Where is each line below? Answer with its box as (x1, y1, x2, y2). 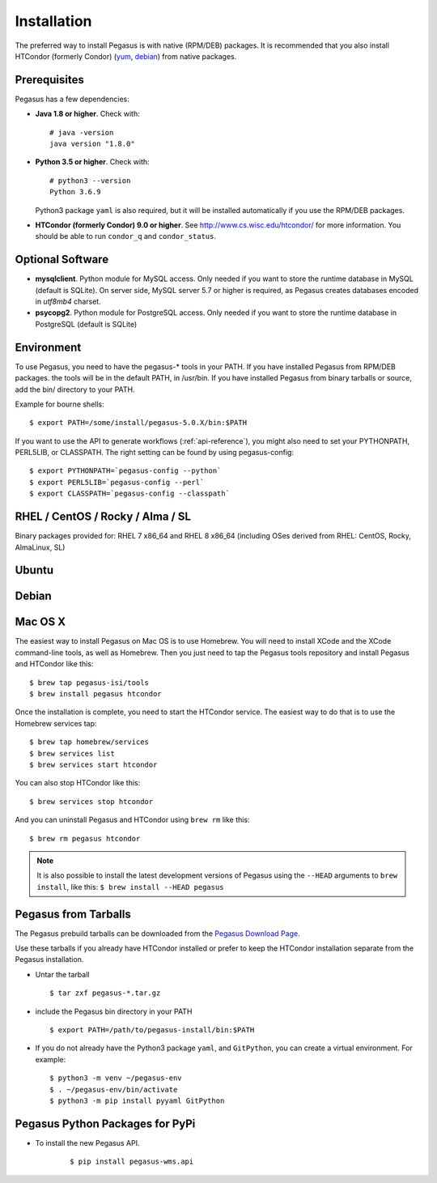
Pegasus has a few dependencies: (15, 94, 129, 104)
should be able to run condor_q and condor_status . (35, 232, 217, 241)
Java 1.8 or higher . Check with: (35, 109, 141, 119)
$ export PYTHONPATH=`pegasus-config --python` (29, 466, 222, 475)
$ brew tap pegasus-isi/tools (29, 678, 150, 687)
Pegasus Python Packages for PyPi (15, 1117, 196, 1130)
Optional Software (15, 253, 109, 266)
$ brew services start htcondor (29, 760, 158, 769)
